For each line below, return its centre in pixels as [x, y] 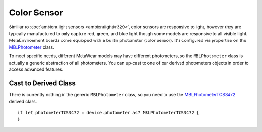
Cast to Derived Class [42, 83]
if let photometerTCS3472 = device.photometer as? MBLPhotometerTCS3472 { [108, 112]
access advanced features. [36, 69]
